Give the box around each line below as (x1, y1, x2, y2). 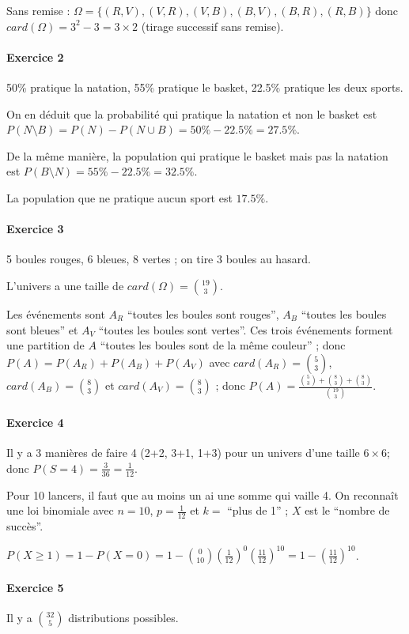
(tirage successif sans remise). (141, 17, 284, 34)
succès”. (6, 517, 44, 534)
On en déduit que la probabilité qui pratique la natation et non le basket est (6, 105, 377, 122)
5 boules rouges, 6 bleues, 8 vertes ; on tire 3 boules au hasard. (6, 251, 311, 267)
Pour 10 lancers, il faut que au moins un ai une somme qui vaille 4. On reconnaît (6, 486, 399, 503)
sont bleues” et (6, 321, 78, 338)
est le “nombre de (305, 502, 390, 519)
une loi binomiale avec (6, 502, 114, 519)
